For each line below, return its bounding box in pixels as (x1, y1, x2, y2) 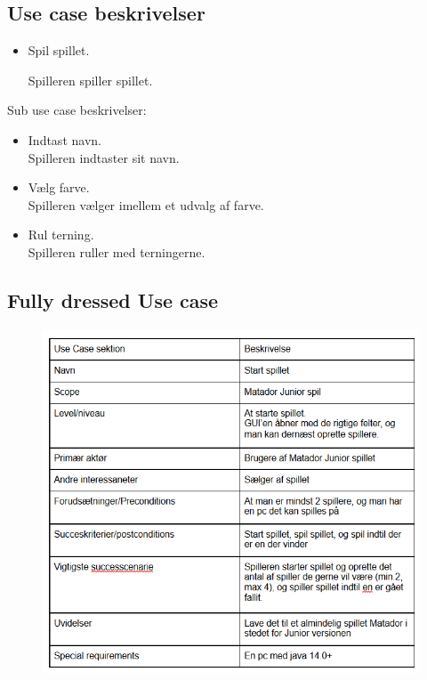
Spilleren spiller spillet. (28, 70, 153, 89)
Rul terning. (28, 225, 94, 244)
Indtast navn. (28, 130, 101, 149)
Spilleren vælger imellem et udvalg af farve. (28, 195, 264, 214)
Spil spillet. (28, 41, 90, 60)
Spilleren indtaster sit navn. (28, 148, 180, 166)
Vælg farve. (28, 178, 90, 197)
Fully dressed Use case (7, 286, 219, 313)
